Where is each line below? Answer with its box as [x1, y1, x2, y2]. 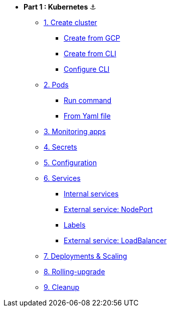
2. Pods [44, 80, 69, 89]
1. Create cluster [44, 18, 97, 27]
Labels [64, 221, 86, 229]
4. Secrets [44, 143, 77, 151]
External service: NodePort [64, 205, 153, 214]
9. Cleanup [44, 283, 80, 291]
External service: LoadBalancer [64, 236, 167, 245]
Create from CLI [64, 49, 116, 58]
